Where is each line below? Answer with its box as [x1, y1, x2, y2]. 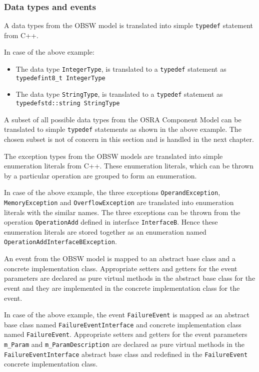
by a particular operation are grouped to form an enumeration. [4, 170, 197, 180]
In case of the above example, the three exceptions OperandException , [4, 187, 220, 198]
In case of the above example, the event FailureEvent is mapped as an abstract [4, 309, 250, 320]
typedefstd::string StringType [15, 100, 120, 107]
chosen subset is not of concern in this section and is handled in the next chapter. [4, 133, 254, 144]
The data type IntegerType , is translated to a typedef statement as [15, 64, 226, 74]
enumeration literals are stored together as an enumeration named [4, 226, 206, 237]
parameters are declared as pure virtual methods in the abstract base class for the [4, 273, 255, 283]
